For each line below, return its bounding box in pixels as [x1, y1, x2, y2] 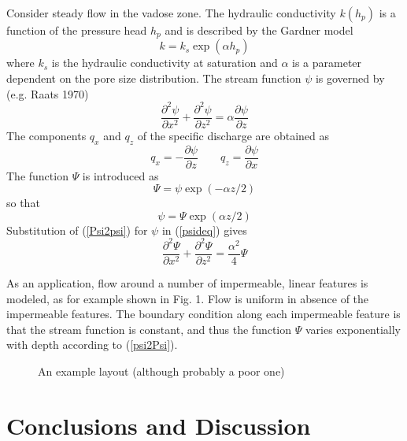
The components [6, 127, 87, 143]
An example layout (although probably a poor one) [38, 362, 285, 379]
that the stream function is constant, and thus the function [6, 321, 292, 337]
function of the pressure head [6, 22, 147, 38]
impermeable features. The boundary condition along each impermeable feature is [6, 306, 401, 322]
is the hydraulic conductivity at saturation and [51, 54, 278, 71]
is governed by [315, 70, 385, 87]
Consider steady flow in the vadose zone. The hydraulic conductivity [6, 5, 336, 20]
